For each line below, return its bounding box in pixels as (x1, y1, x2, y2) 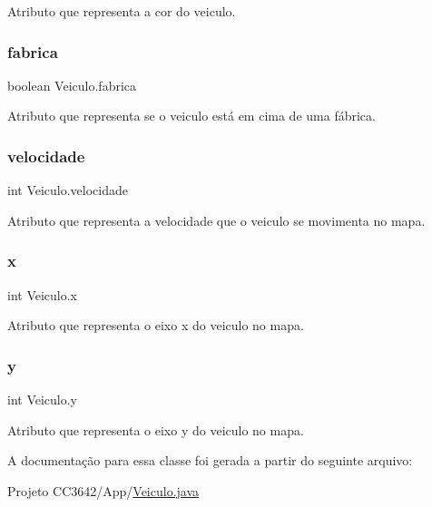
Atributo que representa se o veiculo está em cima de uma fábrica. (7, 106, 376, 125)
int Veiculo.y (7, 390, 78, 409)
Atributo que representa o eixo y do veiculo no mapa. (7, 420, 304, 439)
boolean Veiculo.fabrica (7, 75, 137, 94)
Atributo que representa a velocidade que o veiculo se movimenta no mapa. (7, 210, 426, 229)
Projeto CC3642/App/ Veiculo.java (7, 481, 200, 500)
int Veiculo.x (7, 285, 78, 304)
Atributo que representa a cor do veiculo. (7, 2, 236, 20)
